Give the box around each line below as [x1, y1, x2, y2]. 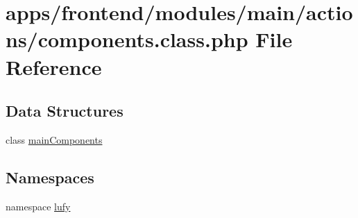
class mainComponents [6, 132, 103, 146]
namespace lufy [6, 199, 71, 213]
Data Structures [6, 100, 123, 121]
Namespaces [6, 166, 94, 187]
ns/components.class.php [6, 25, 248, 53]
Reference [6, 52, 102, 81]
